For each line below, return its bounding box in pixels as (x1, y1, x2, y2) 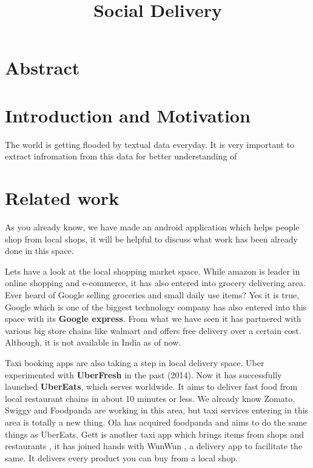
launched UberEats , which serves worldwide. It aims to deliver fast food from (5, 380, 298, 393)
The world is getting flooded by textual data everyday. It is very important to (5, 138, 295, 150)
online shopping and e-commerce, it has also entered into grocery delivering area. (5, 276, 306, 289)
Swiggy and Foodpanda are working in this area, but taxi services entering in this (5, 404, 309, 416)
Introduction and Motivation (5, 102, 251, 127)
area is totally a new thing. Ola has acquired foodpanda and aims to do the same (5, 415, 307, 428)
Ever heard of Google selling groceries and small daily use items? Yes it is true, (5, 288, 300, 301)
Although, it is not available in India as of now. (5, 336, 181, 349)
